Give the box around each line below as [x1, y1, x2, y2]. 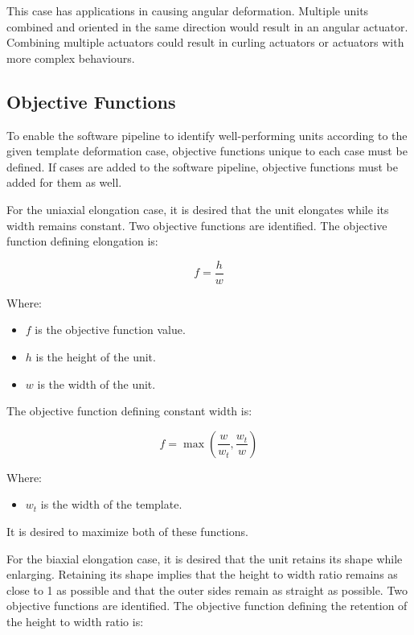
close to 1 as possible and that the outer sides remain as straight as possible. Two [6, 581, 408, 598]
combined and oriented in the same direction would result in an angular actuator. [6, 18, 408, 35]
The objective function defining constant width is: [6, 402, 252, 419]
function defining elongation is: [6, 233, 158, 249]
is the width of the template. [40, 496, 182, 513]
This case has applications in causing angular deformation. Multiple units [6, 2, 369, 19]
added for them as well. [6, 174, 122, 191]
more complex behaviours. [6, 49, 135, 66]
